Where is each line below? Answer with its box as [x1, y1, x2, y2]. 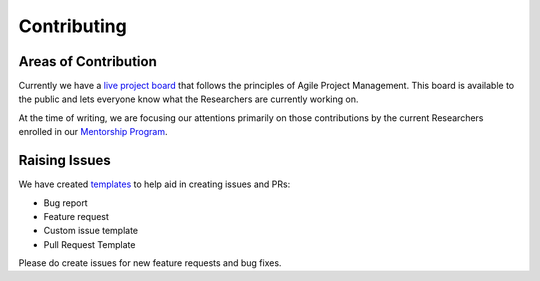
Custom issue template [43, 225, 139, 237]
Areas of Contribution [18, 53, 157, 70]
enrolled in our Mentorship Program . [18, 126, 168, 138]
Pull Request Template [43, 238, 136, 250]
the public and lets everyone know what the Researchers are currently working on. [18, 93, 359, 105]
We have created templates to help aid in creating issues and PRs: [18, 178, 291, 190]
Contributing [18, 15, 127, 37]
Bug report [43, 196, 89, 209]
